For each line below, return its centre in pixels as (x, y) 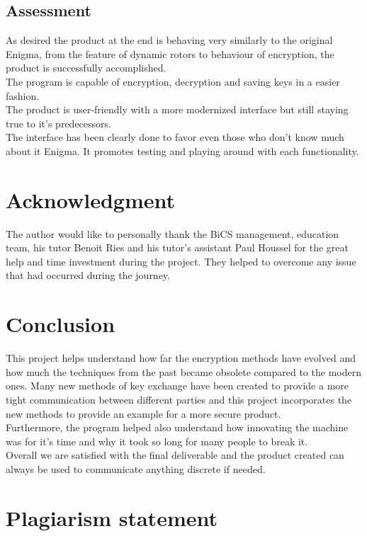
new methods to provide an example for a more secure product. (143, 413)
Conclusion (61, 324)
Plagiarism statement (112, 517)
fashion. (23, 95)
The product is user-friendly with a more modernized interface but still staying (177, 109)
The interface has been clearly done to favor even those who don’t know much (175, 137)
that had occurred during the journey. (88, 275)
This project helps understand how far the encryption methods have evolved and (181, 358)
